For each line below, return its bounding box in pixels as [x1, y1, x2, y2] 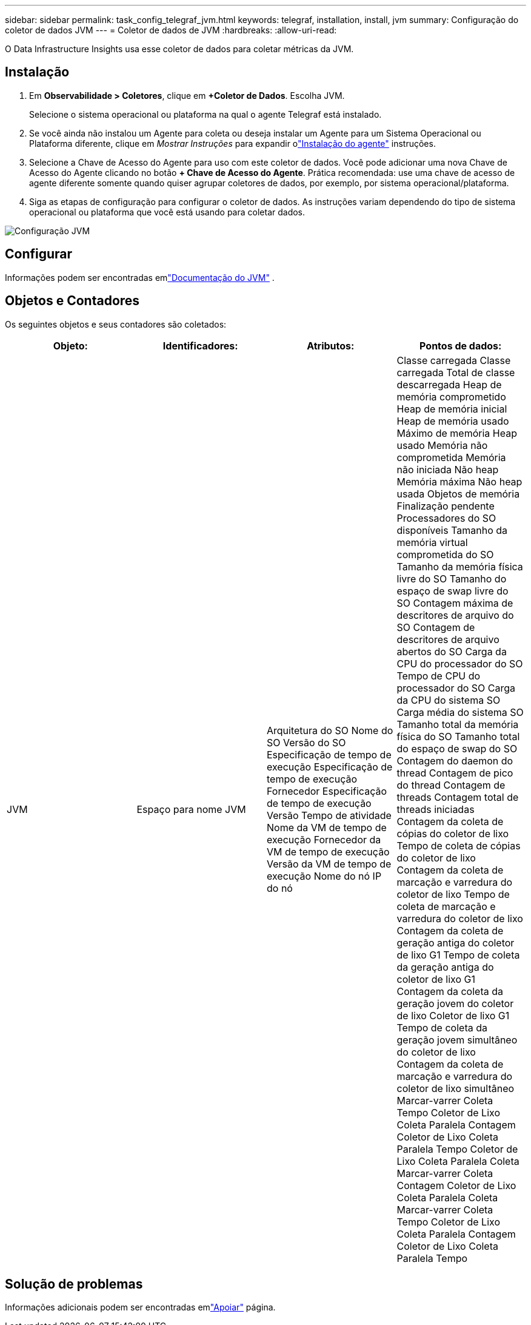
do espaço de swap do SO [396, 742, 518, 755]
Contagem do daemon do [396, 754, 513, 767]
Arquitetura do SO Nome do [267, 724, 393, 737]
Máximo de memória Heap [396, 426, 517, 439]
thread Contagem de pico [396, 766, 513, 779]
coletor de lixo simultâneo [396, 1082, 515, 1094]
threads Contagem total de [396, 791, 519, 803]
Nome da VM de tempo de [267, 821, 387, 834]
